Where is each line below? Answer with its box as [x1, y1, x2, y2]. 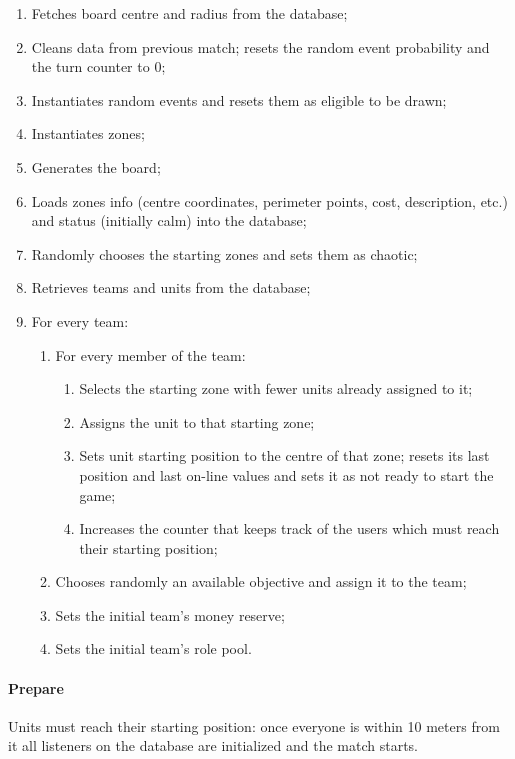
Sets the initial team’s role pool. [55, 638, 252, 659]
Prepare [8, 677, 64, 698]
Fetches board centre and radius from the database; [31, 3, 348, 23]
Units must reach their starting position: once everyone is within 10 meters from [8, 715, 500, 736]
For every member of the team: [55, 344, 246, 365]
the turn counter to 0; [31, 56, 166, 77]
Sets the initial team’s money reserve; [55, 604, 285, 625]
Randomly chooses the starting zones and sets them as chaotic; [31, 243, 418, 264]
